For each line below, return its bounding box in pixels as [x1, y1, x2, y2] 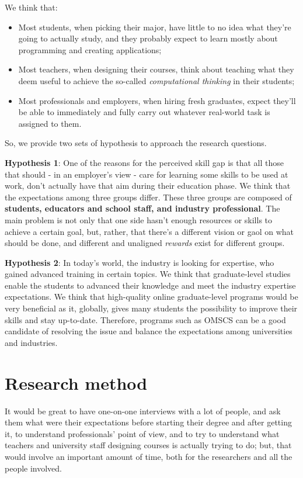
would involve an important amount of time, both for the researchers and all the [5, 450, 292, 462]
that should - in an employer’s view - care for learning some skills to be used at [5, 168, 288, 180]
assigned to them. [18, 117, 82, 129]
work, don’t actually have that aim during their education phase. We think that [5, 179, 291, 192]
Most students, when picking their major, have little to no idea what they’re [18, 20, 291, 33]
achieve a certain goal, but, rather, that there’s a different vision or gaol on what [5, 225, 294, 237]
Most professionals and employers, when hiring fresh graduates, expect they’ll [18, 94, 296, 106]
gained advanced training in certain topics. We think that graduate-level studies [5, 268, 291, 280]
